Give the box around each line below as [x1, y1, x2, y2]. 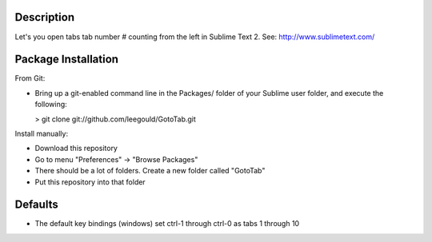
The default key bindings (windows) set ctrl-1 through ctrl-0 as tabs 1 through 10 [34, 219, 300, 228]
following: [34, 100, 67, 109]
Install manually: [14, 129, 68, 138]
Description [14, 10, 75, 24]
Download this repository [34, 144, 118, 153]
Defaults [14, 198, 59, 212]
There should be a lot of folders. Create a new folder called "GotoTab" [34, 166, 266, 176]
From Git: [14, 73, 46, 83]
